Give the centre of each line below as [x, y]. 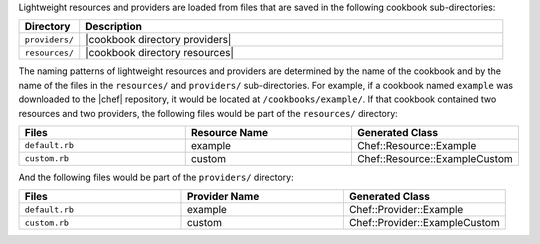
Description [113, 27]
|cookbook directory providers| [158, 40]
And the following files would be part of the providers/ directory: [156, 177]
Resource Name [229, 132]
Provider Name [223, 197]
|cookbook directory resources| [160, 53]
